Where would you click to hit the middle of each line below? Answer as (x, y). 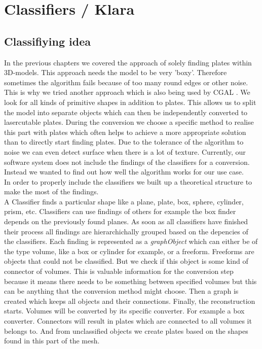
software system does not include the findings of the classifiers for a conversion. (127, 162)
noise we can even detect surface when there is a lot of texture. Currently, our (125, 151)
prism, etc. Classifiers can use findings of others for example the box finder (120, 211)
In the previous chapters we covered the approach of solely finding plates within (128, 62)
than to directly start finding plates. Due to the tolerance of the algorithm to (124, 142)
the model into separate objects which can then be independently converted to (126, 112)
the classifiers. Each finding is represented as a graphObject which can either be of (131, 241)
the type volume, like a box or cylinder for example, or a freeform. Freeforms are (129, 251)
